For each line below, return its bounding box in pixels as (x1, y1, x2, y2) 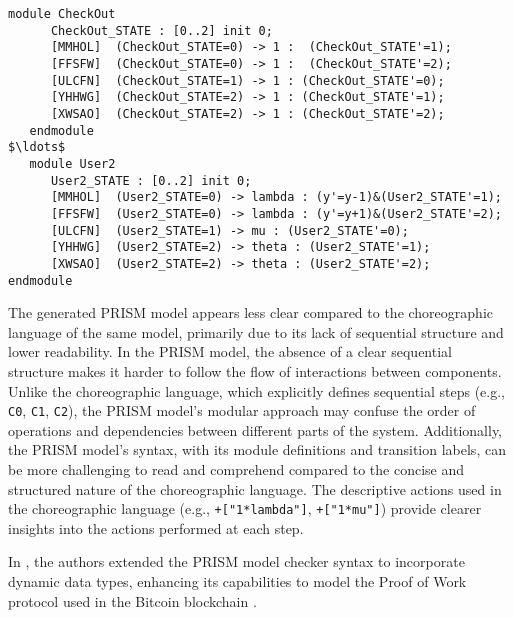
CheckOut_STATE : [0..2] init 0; (50, 23, 273, 38)
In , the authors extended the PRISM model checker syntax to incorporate (8, 551, 465, 572)
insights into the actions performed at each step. (8, 517, 304, 538)
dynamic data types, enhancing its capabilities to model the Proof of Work (8, 571, 467, 591)
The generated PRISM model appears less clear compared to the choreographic (8, 302, 493, 323)
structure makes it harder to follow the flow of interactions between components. (8, 360, 502, 381)
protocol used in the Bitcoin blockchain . (8, 590, 257, 611)
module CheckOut (8, 7, 116, 21)
